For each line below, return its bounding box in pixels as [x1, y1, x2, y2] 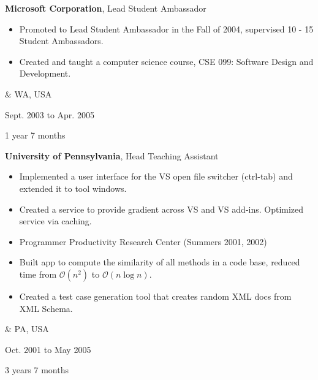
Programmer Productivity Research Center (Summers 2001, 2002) [19, 235, 267, 248]
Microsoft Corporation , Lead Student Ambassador [5, 2, 206, 14]
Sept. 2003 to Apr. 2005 [5, 108, 94, 121]
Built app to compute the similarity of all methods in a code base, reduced [19, 256, 300, 268]
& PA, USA [5, 322, 49, 335]
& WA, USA [5, 87, 52, 100]
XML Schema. [19, 302, 73, 314]
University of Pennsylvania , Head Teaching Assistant [5, 149, 219, 162]
